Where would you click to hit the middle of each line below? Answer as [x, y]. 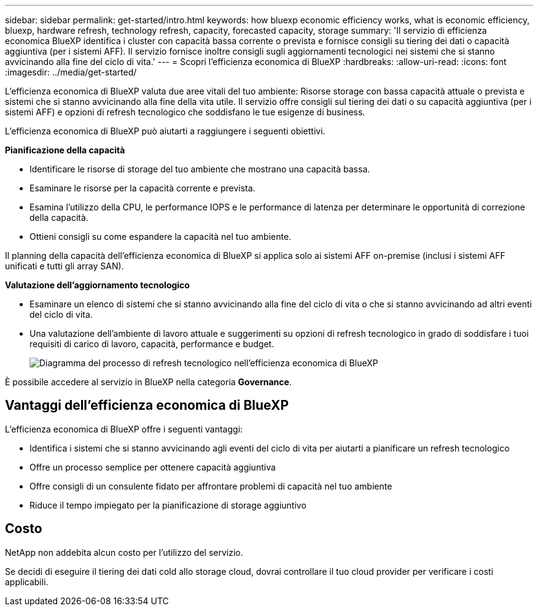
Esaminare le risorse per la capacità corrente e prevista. [142, 188]
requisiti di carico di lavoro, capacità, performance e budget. [152, 344]
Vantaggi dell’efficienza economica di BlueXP [147, 405]
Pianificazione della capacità [65, 150]
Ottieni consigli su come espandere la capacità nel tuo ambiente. [161, 236]
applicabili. [27, 582]
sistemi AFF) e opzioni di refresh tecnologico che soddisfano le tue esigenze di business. [185, 112]
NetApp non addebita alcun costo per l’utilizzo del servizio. [124, 552]
